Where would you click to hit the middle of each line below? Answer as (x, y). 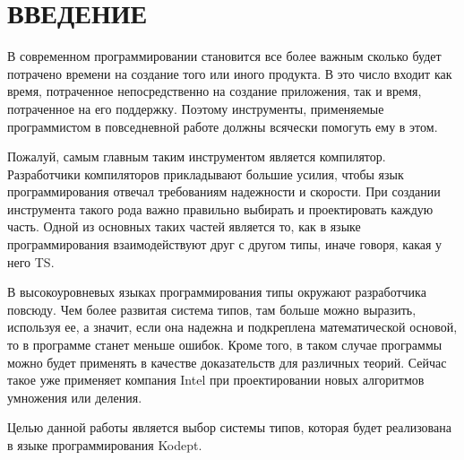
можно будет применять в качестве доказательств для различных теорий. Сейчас (227, 362)
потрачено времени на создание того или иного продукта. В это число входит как (230, 73)
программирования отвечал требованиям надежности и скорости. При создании (224, 191)
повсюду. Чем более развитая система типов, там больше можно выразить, (212, 309)
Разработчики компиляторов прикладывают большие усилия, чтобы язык (206, 174)
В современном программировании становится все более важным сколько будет (224, 56)
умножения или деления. (75, 397)
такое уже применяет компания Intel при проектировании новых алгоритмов (216, 380)
